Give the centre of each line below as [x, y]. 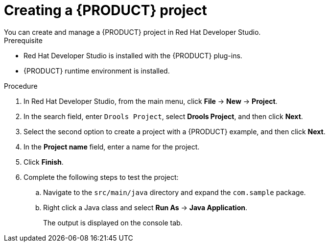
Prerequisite [23, 40]
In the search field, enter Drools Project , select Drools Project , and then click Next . [163, 116]
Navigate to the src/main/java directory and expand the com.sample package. [175, 192]
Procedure [21, 86]
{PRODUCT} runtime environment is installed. [97, 71]
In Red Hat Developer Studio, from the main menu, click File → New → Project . [151, 101]
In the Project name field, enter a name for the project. [112, 147]
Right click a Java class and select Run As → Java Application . [145, 207]
